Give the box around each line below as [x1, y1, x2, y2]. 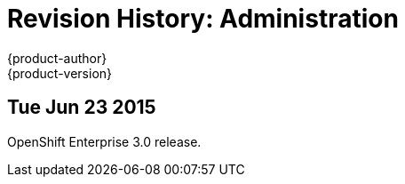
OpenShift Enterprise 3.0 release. [7, 133, 202, 149]
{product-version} [7, 65, 113, 81]
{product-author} [7, 50, 107, 66]
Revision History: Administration [7, 4, 399, 34]
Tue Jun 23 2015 [7, 96, 156, 119]
